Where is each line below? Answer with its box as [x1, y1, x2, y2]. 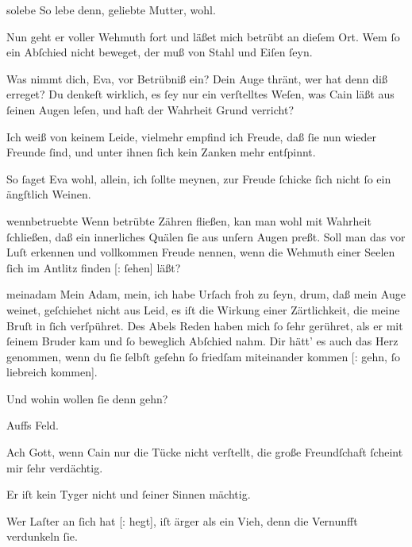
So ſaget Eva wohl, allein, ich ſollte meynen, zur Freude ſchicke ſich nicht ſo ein [6, 170, 391, 187]
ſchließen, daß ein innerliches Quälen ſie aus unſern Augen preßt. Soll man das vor [6, 228, 406, 245]
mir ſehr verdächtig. [6, 459, 103, 476]
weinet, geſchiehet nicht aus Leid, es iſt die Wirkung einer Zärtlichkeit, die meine [6, 301, 400, 318]
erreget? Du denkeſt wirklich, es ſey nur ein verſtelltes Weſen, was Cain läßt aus [6, 86, 395, 102]
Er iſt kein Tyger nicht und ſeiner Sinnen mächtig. [6, 486, 251, 503]
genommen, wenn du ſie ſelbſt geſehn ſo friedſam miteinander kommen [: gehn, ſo [6, 348, 400, 364]
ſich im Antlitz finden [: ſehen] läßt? [6, 259, 181, 275]
